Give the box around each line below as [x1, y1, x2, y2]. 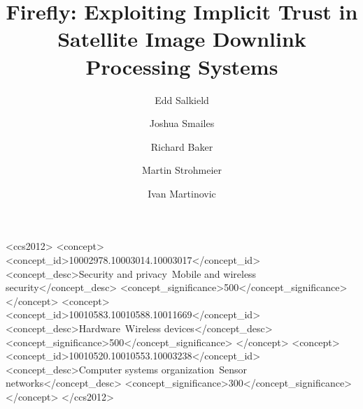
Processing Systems [85, 52, 278, 80]
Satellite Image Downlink [57, 24, 306, 53]
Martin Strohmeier [141, 163, 222, 177]
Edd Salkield [155, 92, 209, 107]
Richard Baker [150, 139, 213, 154]
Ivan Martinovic [148, 186, 216, 200]
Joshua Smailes [149, 116, 215, 131]
